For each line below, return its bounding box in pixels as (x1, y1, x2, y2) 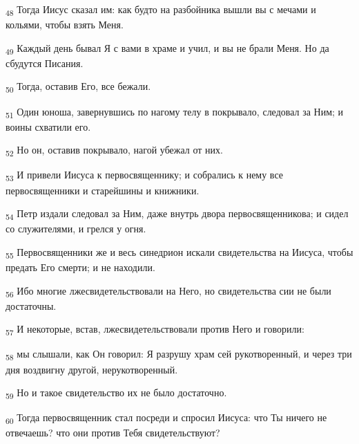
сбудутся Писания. (6, 55, 84, 70)
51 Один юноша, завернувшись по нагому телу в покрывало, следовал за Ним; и (6, 104, 344, 120)
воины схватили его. (6, 119, 91, 133)
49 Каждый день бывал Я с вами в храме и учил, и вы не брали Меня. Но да (6, 40, 329, 57)
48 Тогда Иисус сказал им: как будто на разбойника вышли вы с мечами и (6, 2, 316, 18)
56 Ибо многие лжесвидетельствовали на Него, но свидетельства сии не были (6, 283, 331, 299)
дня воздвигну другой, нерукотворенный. (6, 362, 178, 376)
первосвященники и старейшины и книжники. (6, 183, 200, 197)
